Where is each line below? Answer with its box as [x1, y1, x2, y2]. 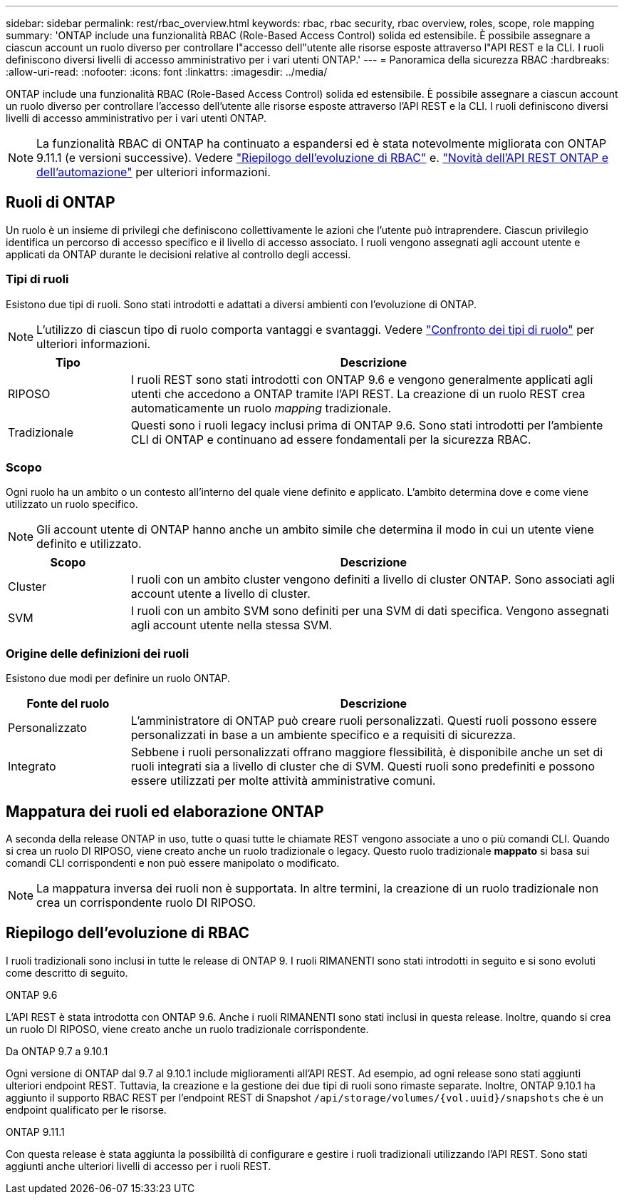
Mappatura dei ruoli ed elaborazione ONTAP [6, 802, 324, 820]
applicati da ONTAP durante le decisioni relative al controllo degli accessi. [6, 248, 351, 260]
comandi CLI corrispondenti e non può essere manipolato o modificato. [6, 856, 340, 869]
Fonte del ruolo [26, 696, 110, 711]
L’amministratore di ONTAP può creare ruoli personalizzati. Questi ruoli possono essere [130, 713, 598, 728]
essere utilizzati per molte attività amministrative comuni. [130, 773, 436, 788]
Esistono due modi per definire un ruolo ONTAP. [6, 672, 230, 685]
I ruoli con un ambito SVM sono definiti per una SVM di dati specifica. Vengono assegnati [130, 604, 609, 619]
